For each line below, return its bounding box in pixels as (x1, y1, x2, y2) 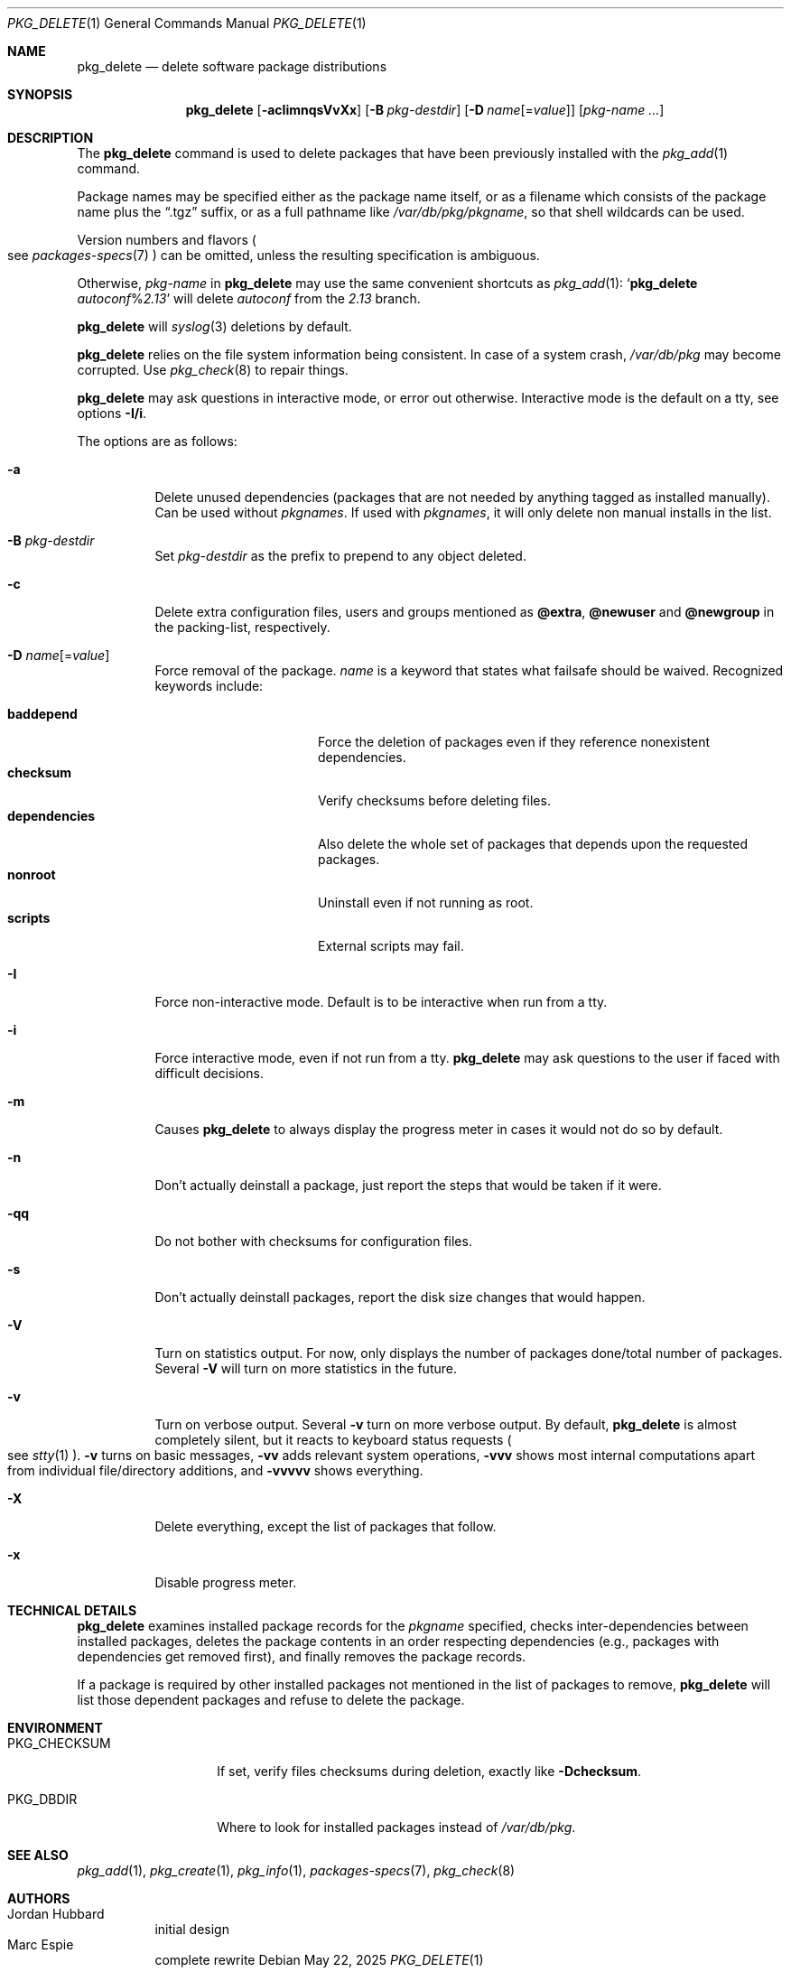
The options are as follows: (77, 433, 237, 449)
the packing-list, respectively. (154, 619, 330, 635)
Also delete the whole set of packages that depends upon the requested (318, 836, 749, 851)
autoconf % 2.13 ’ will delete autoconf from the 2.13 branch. (77, 291, 421, 306)
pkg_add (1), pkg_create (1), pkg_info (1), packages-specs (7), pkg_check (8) (77, 1863, 516, 1878)
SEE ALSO (7, 1847, 69, 1863)
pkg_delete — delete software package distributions (77, 59, 387, 74)
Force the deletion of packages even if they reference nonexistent (318, 734, 711, 749)
